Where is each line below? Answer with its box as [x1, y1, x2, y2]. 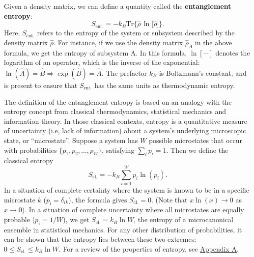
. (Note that [151, 194, 188, 204]
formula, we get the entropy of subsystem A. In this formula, [4, 47, 187, 57]
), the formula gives [68, 194, 127, 204]
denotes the [215, 47, 250, 57]
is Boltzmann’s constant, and [159, 67, 247, 78]
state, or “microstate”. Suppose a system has [4, 135, 138, 145]
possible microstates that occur [148, 135, 243, 145]
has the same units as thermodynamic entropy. [94, 80, 235, 90]
